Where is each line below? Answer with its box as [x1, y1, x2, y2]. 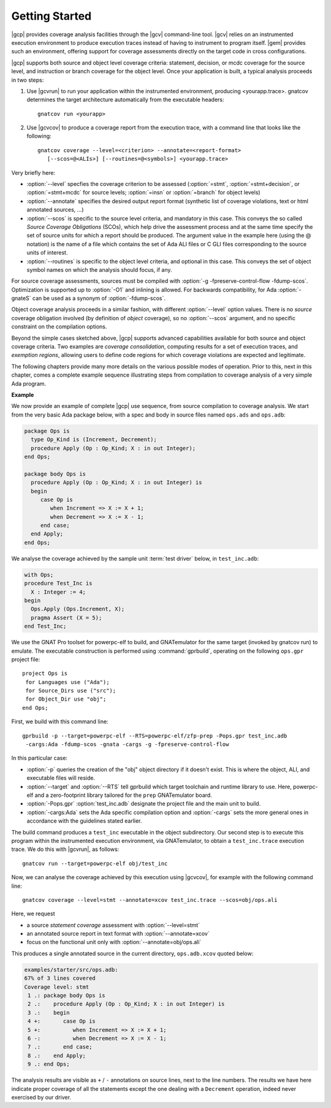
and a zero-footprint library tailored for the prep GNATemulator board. [34, 791, 213, 799]
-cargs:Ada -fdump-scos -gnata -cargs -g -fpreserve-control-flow [25, 741, 229, 748]
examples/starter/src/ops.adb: [24, 966, 119, 973]
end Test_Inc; [24, 623, 67, 630]
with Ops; [24, 571, 54, 578]
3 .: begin [28, 1009, 70, 1016]
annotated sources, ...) [26, 206, 84, 214]
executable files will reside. [26, 774, 95, 782]
